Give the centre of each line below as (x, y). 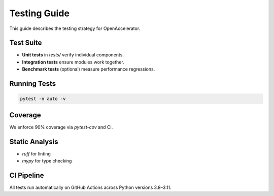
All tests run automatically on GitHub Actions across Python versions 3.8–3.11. (91, 187)
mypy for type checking (47, 161)
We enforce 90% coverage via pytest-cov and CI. (61, 127)
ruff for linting (36, 154)
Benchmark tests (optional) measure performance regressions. (89, 69)
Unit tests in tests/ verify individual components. (73, 55)
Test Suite (26, 43)
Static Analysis (34, 141)
